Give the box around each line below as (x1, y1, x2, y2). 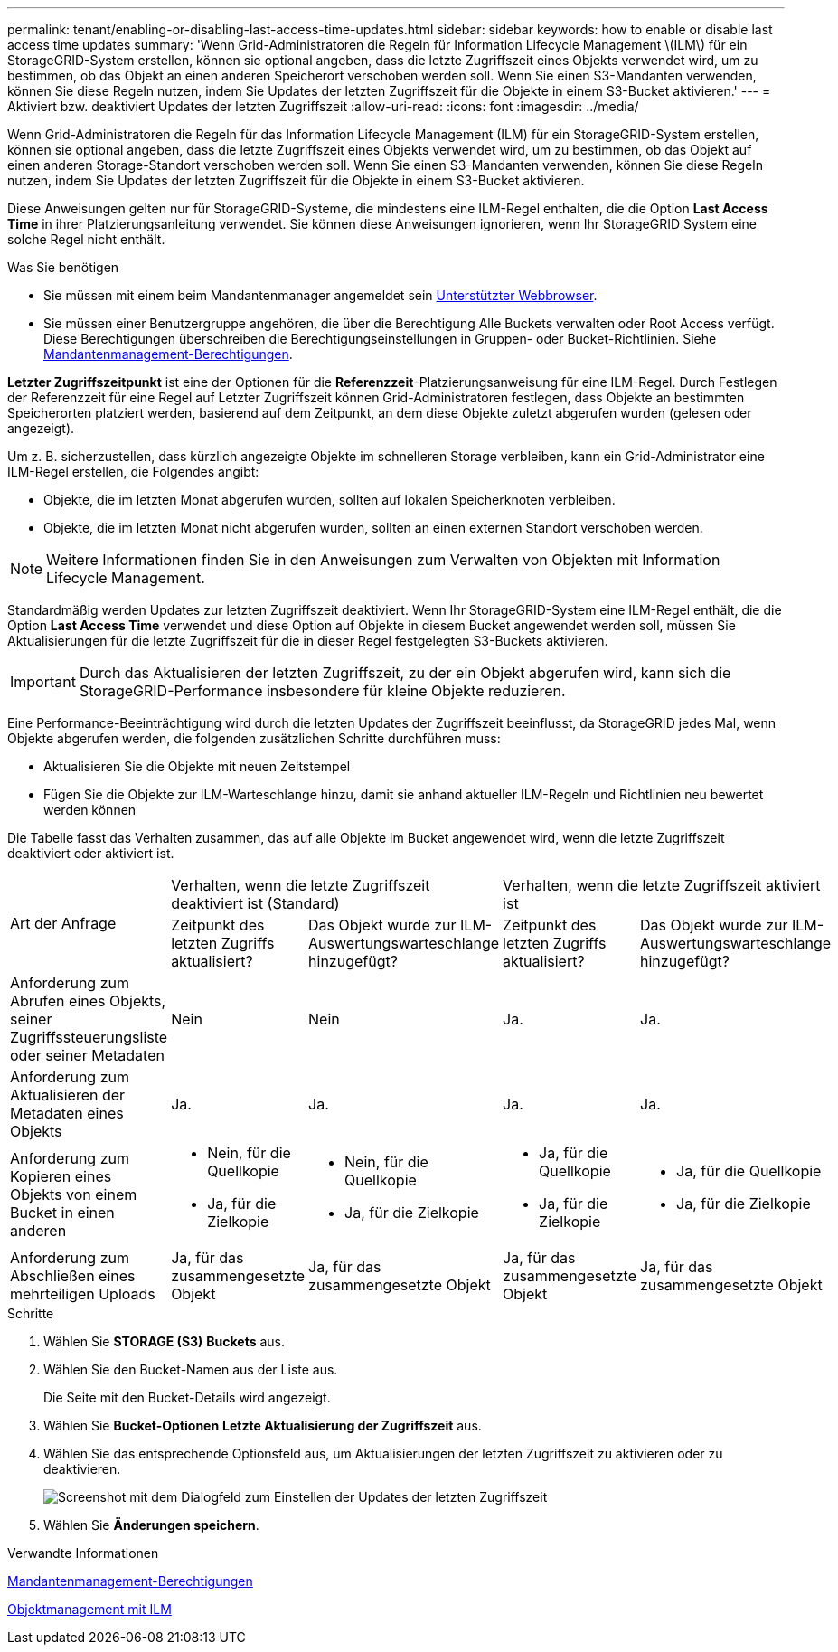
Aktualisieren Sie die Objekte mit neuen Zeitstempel (43, 759, 351, 774)
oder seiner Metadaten (10, 1046, 165, 1064)
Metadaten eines (10, 1104, 124, 1122)
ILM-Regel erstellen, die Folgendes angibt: (7, 464, 259, 479)
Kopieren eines (10, 1167, 112, 1185)
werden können (43, 802, 137, 817)
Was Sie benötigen (7, 260, 119, 275)
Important (10, 673, 76, 691)
